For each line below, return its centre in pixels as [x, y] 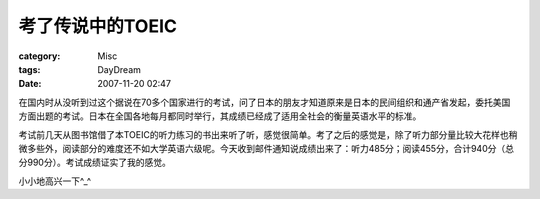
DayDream [119, 69]
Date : [30, 84]
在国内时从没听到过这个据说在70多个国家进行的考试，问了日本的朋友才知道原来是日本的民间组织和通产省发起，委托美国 [264, 102]
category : [39, 56]
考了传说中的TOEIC [97, 26]
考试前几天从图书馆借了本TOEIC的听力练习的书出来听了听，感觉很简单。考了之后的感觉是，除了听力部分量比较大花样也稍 [268, 134]
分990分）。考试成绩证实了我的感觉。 [95, 162]
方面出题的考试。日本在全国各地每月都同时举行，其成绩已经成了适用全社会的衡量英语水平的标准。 [220, 116]
